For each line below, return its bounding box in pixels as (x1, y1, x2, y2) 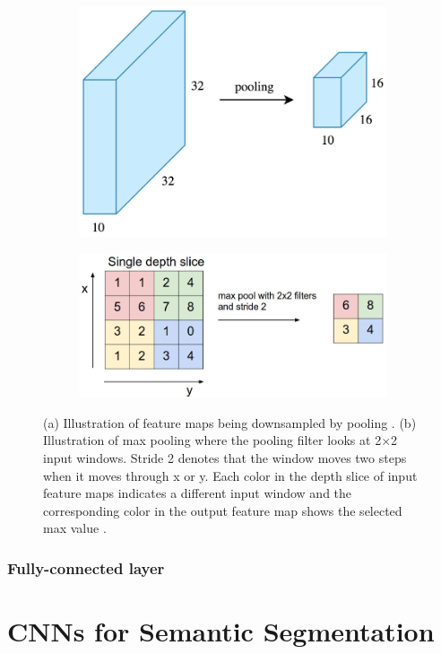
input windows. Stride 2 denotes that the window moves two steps (43, 449, 407, 467)
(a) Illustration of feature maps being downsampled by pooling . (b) (43, 413, 417, 432)
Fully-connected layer (7, 556, 165, 579)
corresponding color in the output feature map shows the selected (43, 501, 402, 519)
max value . (43, 519, 107, 537)
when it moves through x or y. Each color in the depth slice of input (43, 466, 418, 484)
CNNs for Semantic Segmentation (7, 613, 435, 650)
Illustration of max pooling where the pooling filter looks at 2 (43, 431, 382, 449)
